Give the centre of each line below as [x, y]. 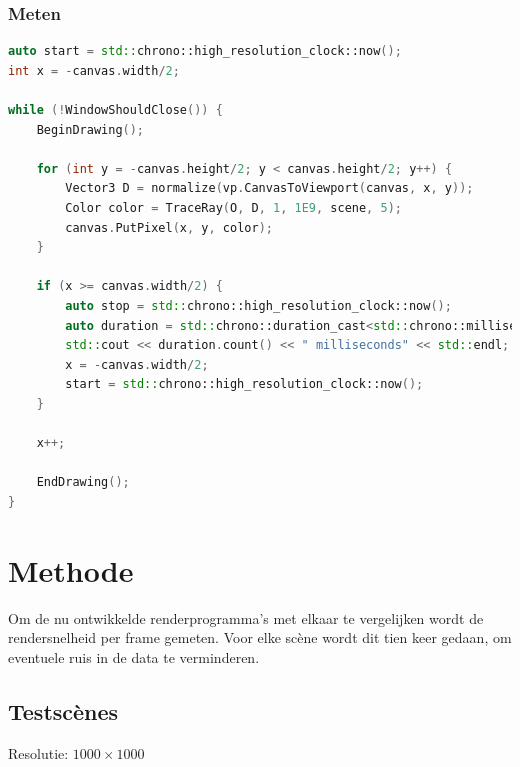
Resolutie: [38, 752]
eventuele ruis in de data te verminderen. [134, 656]
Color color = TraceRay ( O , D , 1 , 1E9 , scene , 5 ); [233, 207]
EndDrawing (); [83, 482]
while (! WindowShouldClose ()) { [115, 110]
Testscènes [63, 710]
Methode [71, 569]
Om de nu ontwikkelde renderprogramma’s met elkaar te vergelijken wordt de [246, 617]
